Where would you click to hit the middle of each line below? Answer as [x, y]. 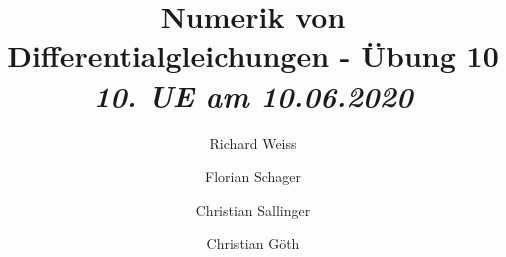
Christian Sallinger [253, 209]
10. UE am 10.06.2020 [253, 95]
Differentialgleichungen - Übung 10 [253, 55]
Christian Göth [253, 243]
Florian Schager [253, 176]
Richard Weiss [253, 142]
